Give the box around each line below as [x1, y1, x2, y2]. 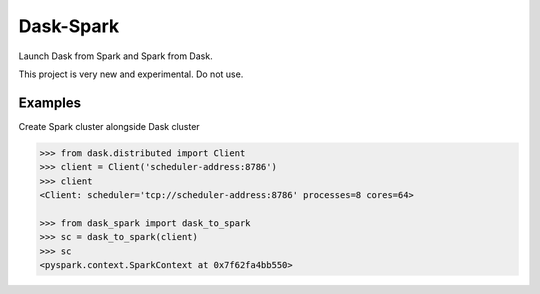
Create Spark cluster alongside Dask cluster [18, 120, 200, 132]
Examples [18, 94, 82, 111]
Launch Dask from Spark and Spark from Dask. [18, 50, 214, 62]
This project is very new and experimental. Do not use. [18, 68, 244, 80]
